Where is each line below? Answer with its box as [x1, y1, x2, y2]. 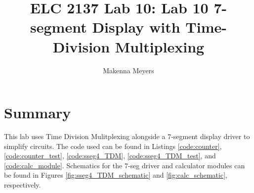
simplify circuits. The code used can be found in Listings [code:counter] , [4, 141, 222, 151]
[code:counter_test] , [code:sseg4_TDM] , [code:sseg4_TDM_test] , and [4, 150, 216, 161]
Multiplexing [115, 36, 205, 56]
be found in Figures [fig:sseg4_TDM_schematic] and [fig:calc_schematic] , [4, 170, 227, 180]
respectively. [4, 180, 41, 190]
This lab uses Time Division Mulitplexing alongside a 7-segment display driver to [4, 131, 250, 142]
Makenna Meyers [103, 65, 154, 75]
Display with [92, 17, 180, 37]
